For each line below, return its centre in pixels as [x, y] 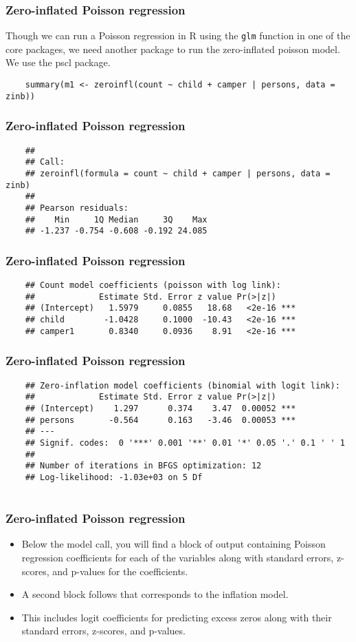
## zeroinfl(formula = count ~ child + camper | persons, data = [178, 173]
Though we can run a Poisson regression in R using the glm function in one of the [178, 35]
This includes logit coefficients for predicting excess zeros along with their [177, 617]
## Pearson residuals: [77, 208]
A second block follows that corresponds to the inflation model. [155, 594]
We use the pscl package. [58, 62]
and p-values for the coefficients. [120, 571]
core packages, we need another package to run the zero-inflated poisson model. [173, 49]
